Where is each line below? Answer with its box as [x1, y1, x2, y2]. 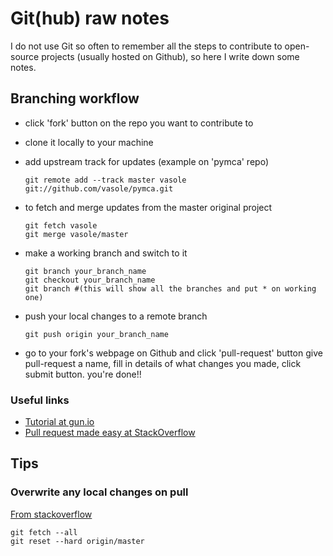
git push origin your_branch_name [24, 329, 169, 339]
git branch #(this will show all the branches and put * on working [24, 283, 317, 294]
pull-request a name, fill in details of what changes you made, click [24, 357, 302, 369]
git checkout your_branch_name [24, 275, 156, 285]
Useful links [10, 393, 70, 407]
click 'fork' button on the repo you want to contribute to [24, 117, 254, 129]
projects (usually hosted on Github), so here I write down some [41, 50, 300, 62]
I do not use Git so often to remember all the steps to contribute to [10, 40, 283, 52]
